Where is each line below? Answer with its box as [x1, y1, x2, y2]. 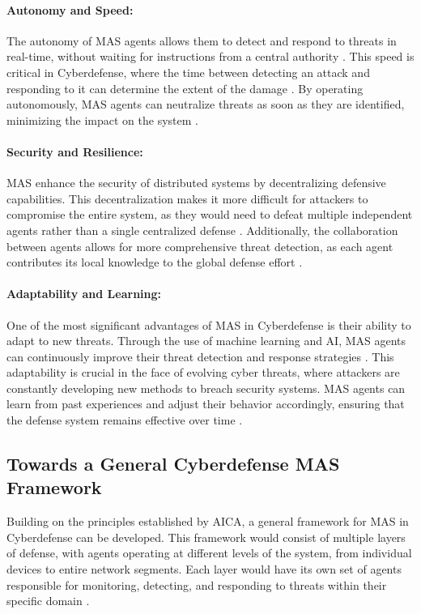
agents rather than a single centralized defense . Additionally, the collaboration [6, 221, 398, 238]
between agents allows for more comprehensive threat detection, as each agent [6, 237, 393, 254]
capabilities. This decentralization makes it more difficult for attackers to [6, 190, 368, 207]
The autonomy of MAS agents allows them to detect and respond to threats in [6, 32, 397, 49]
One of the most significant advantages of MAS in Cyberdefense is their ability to [6, 316, 411, 333]
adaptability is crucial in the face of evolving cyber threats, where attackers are [6, 364, 400, 381]
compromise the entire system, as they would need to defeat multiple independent [6, 206, 413, 223]
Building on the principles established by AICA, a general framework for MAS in [6, 513, 409, 530]
